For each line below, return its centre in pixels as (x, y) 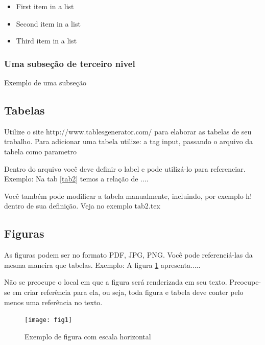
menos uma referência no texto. (53, 302)
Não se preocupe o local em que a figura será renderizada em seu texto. (116, 282)
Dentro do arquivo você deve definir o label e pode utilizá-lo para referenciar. (125, 168)
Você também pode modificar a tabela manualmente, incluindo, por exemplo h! (128, 195)
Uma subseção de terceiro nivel (70, 63)
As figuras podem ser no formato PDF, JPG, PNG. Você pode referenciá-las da (128, 255)
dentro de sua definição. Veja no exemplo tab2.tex (82, 206)
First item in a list (45, 6)
